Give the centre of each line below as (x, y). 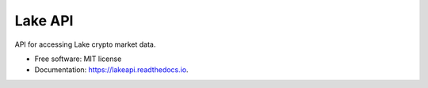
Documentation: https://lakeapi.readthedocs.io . (112, 70)
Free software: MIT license (78, 59)
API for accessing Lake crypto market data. (85, 44)
